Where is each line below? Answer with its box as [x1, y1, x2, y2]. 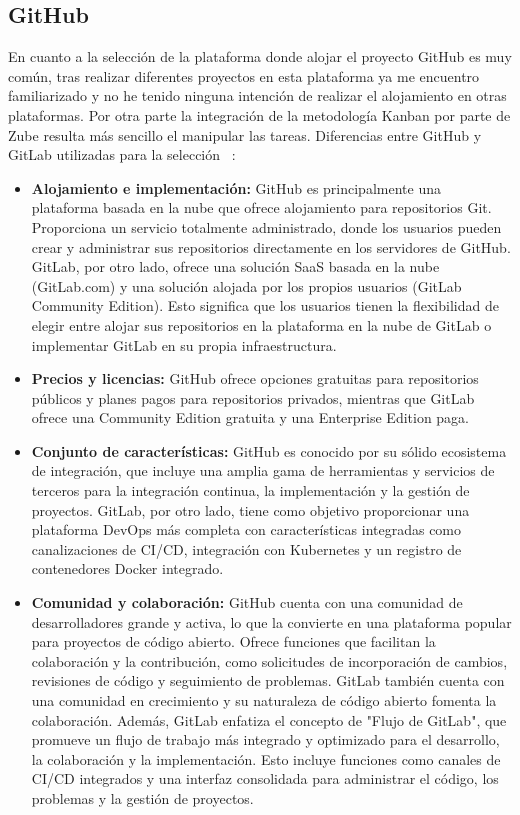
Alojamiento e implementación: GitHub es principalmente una [31, 177, 441, 198]
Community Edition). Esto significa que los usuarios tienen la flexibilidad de [31, 295, 499, 316]
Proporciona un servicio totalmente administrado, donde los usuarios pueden [31, 216, 502, 237]
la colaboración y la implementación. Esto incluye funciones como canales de [31, 748, 501, 769]
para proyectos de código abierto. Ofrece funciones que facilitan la [31, 631, 436, 652]
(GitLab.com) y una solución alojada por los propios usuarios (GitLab [31, 275, 462, 296]
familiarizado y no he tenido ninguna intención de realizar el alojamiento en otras [8, 85, 507, 106]
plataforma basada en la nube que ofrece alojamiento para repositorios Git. [31, 197, 492, 218]
